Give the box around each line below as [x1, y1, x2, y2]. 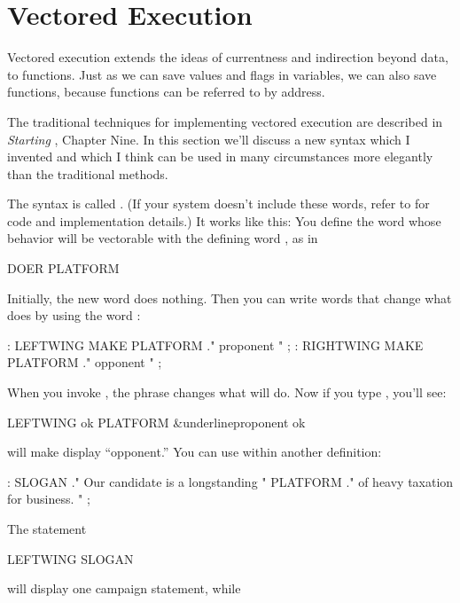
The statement [7, 520, 87, 537]
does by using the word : [7, 306, 141, 325]
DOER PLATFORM [7, 259, 120, 278]
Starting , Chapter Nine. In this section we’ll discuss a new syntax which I [7, 129, 410, 148]
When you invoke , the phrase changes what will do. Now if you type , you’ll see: [7, 383, 447, 402]
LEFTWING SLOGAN [7, 549, 134, 568]
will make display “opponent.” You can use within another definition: [7, 442, 382, 461]
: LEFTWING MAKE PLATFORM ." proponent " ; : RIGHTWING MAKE [7, 335, 424, 354]
